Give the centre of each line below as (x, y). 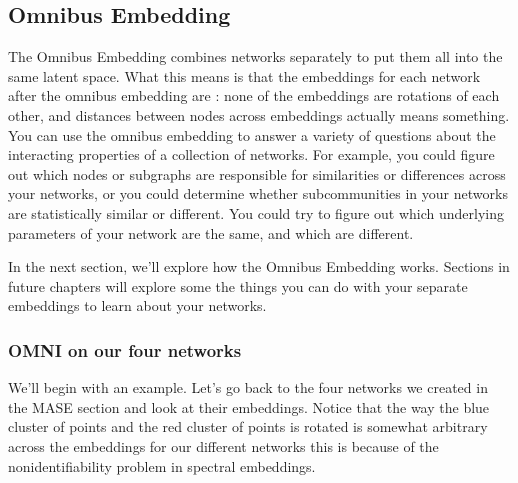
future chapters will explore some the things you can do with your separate (238, 285)
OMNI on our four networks (125, 349)
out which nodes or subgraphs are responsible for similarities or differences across (257, 173)
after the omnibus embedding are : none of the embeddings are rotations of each (254, 95)
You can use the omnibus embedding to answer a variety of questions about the (252, 134)
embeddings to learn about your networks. (137, 305)
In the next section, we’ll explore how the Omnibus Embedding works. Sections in (259, 266)
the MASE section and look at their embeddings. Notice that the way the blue (249, 406)
